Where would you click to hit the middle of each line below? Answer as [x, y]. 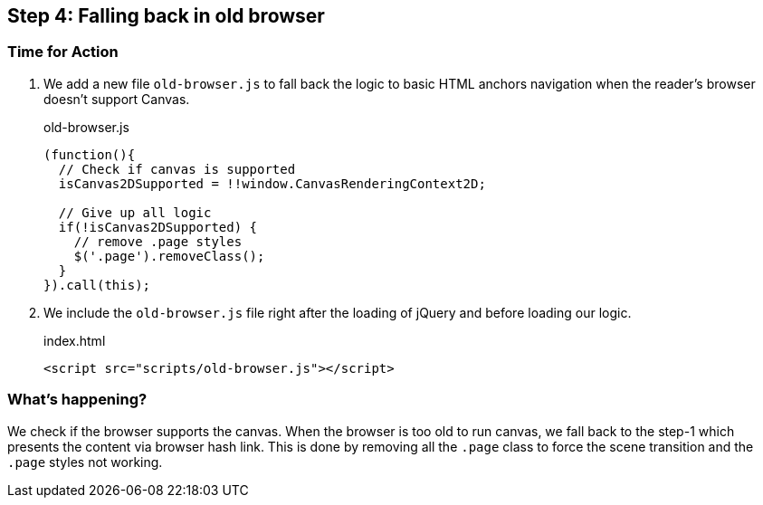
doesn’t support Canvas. [117, 99]
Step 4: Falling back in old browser [166, 16]
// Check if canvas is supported [177, 169]
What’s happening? [77, 400]
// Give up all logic [135, 212]
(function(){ [90, 154]
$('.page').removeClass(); [169, 256]
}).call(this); [97, 285]
